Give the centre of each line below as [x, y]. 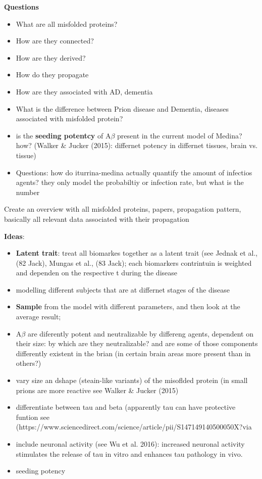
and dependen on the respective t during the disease [96, 273]
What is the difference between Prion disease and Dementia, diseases [122, 108]
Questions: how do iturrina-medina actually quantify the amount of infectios [134, 172]
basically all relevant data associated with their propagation [97, 219]
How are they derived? [51, 57]
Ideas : [14, 236]
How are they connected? [55, 41]
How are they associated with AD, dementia [84, 91]
